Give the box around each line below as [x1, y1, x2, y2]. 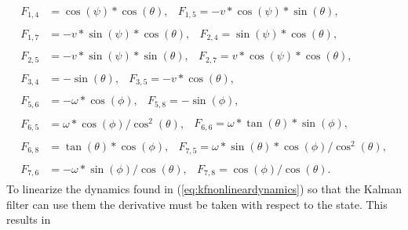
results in [6, 211, 51, 228]
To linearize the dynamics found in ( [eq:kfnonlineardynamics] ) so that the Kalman [6, 181, 402, 197]
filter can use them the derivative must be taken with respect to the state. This [6, 196, 388, 212]
